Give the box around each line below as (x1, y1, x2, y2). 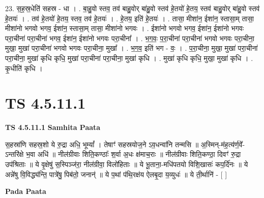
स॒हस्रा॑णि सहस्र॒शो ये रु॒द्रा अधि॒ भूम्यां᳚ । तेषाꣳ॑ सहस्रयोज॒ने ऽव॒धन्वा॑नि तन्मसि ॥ (5, 139, 199, 149)
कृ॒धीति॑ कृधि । (5, 62, 43, 73)
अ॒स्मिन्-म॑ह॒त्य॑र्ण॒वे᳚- (200, 139, 245, 149)
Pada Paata (5, 186, 46, 196)
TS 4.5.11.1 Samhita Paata (5, 122, 101, 133)
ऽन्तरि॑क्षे (5, 149, 24, 159)
